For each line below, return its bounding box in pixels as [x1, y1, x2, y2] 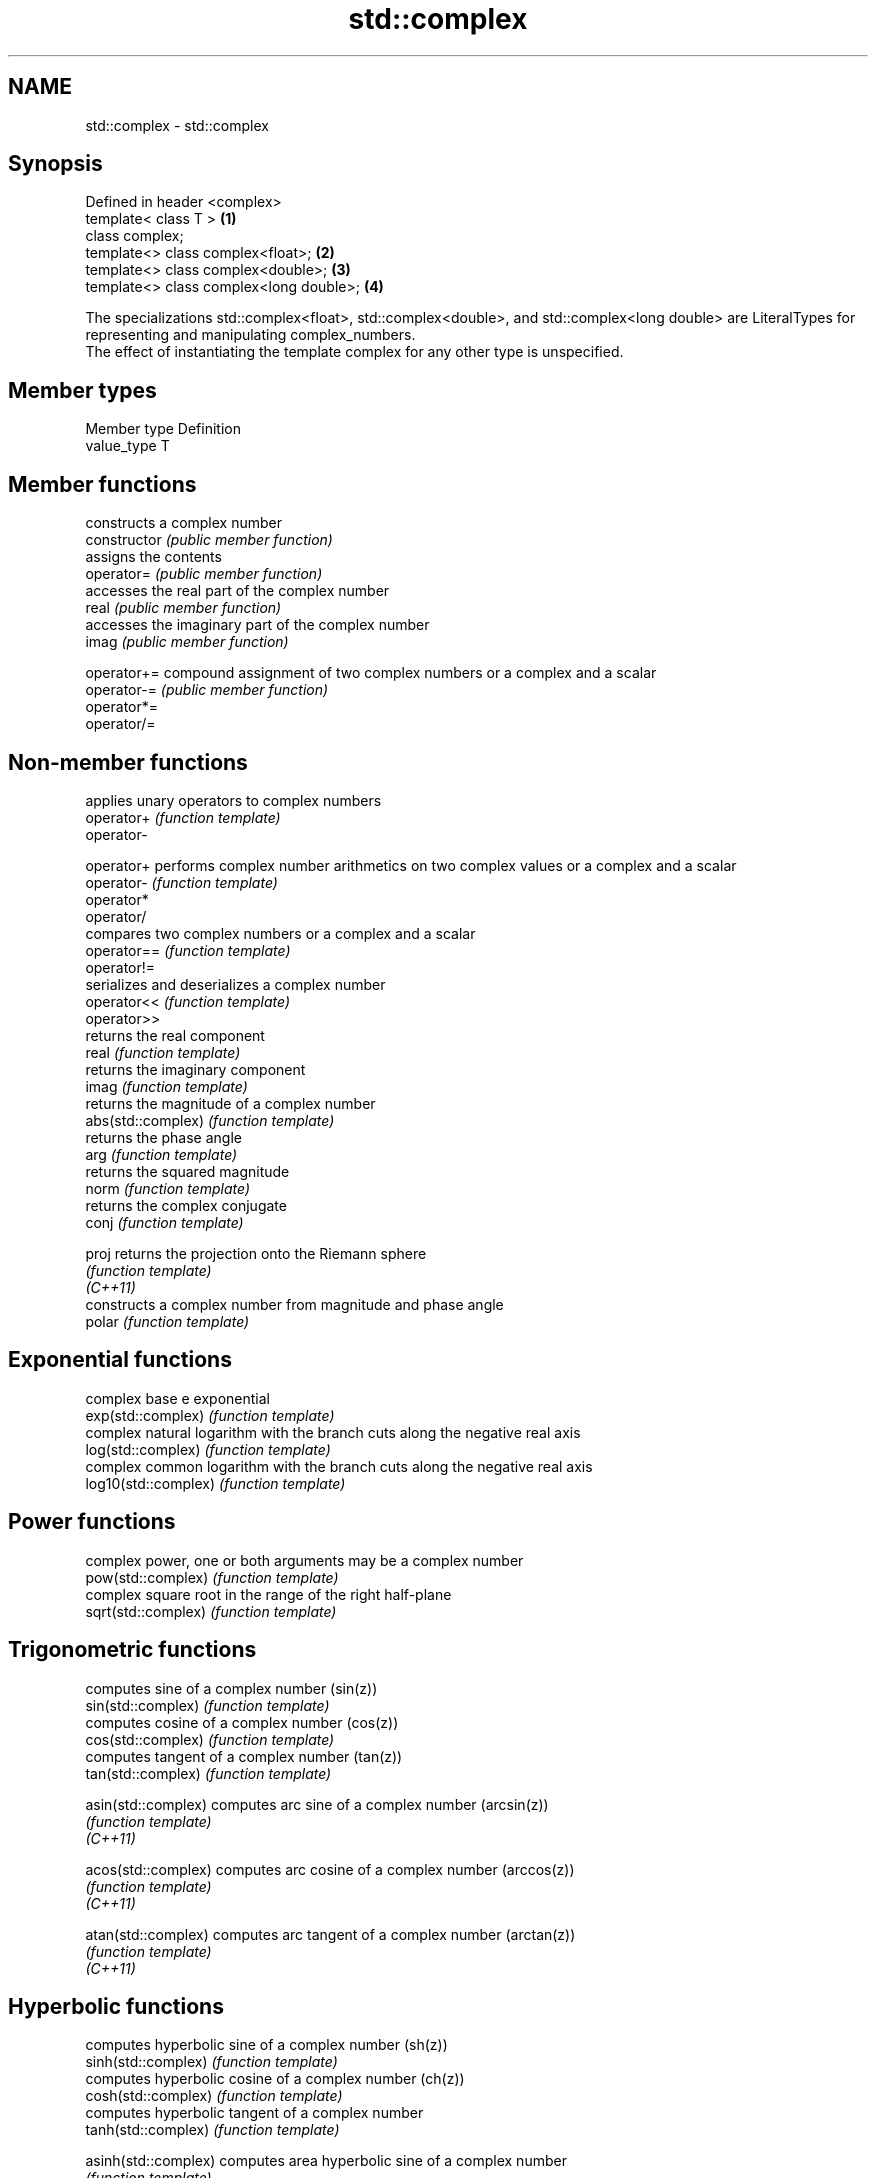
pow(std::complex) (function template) [85, 1568, 339, 1586]
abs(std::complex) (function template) [85, 1111, 335, 1129]
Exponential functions [8, 1347, 232, 1373]
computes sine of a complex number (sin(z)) [85, 1679, 378, 1697]
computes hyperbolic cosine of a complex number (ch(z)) [85, 2070, 465, 2088]
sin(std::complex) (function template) [85, 1696, 330, 1714]
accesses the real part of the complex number [85, 582, 390, 600]
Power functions [8, 1509, 176, 1535]
